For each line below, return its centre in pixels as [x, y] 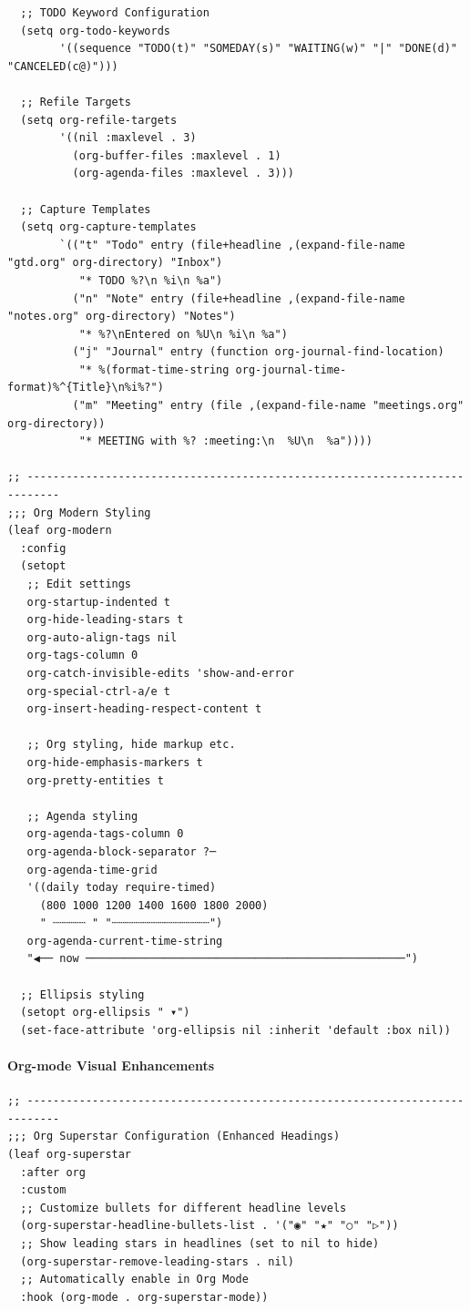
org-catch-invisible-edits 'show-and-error [160, 673]
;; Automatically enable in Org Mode [134, 1280]
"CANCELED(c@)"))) [63, 66]
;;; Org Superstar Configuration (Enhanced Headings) [174, 1137]
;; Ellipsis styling [82, 994]
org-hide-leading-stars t [105, 620]
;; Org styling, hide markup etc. [131, 745]
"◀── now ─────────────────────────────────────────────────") [223, 959]
